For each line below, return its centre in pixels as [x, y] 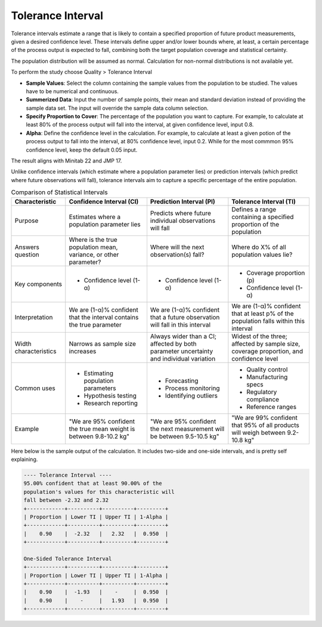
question [27, 254]
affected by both [173, 343]
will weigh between [258, 432]
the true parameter [95, 324]
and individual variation [183, 358]
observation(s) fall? [177, 254]
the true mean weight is [102, 429]
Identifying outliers [191, 395]
